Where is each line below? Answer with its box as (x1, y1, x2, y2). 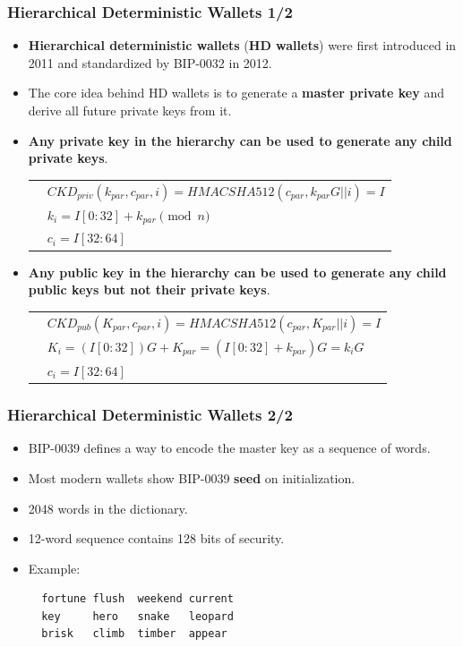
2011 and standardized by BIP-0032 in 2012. (28, 53, 272, 72)
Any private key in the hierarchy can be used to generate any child (28, 131, 452, 149)
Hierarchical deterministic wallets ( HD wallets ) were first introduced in (28, 36, 457, 55)
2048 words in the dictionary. (28, 498, 188, 517)
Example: (28, 558, 81, 577)
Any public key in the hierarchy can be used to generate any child (28, 262, 447, 281)
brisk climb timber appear (41, 627, 227, 641)
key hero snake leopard (41, 609, 234, 623)
